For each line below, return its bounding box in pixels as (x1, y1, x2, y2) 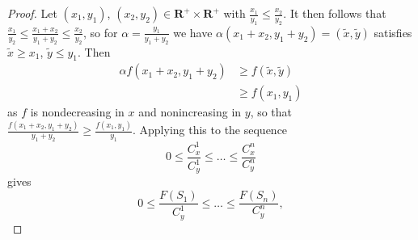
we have (173, 23, 213, 40)
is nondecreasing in (30, 103, 125, 120)
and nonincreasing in (138, 103, 242, 120)
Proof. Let (7, 5, 57, 21)
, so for (83, 23, 118, 40)
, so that (250, 103, 293, 120)
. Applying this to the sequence (132, 121, 288, 138)
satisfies (374, 23, 412, 40)
